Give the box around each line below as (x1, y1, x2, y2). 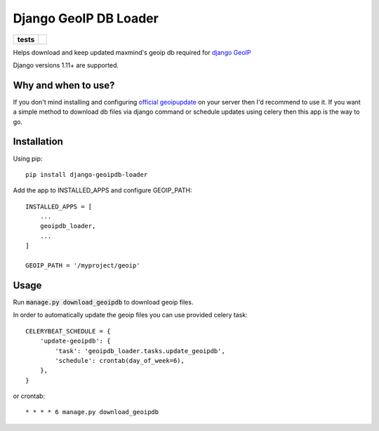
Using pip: (13, 154, 43, 163)
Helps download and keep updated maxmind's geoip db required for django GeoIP (13, 48, 251, 56)
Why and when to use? (13, 79, 115, 91)
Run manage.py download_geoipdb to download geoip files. (13, 298, 194, 306)
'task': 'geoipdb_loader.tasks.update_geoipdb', (55, 347, 226, 354)
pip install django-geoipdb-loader (25, 171, 148, 178)
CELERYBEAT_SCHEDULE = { (25, 327, 111, 335)
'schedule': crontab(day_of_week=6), (55, 357, 185, 364)
